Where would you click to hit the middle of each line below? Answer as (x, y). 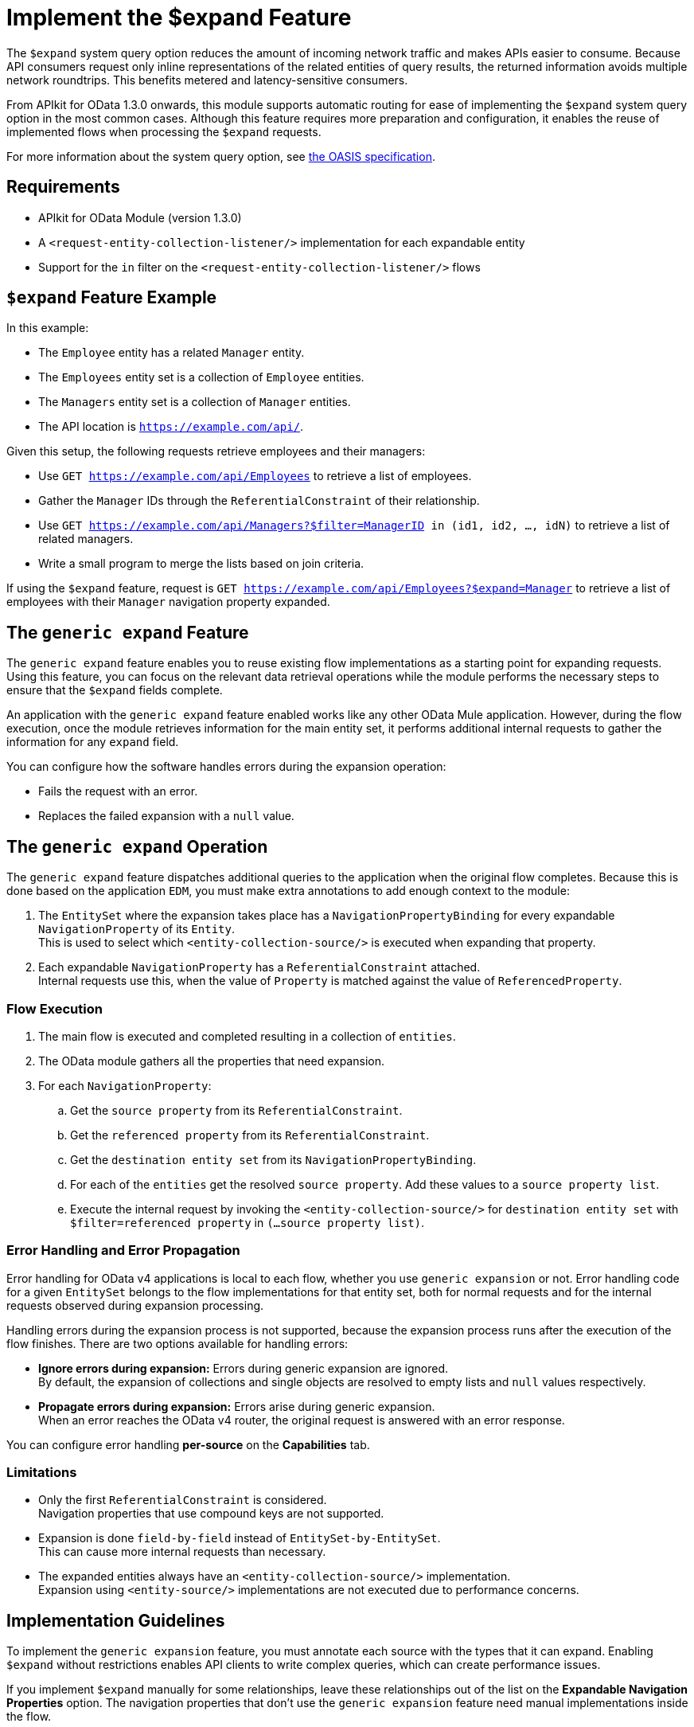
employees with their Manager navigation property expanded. (168, 602)
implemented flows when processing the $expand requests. (164, 131)
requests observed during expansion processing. (135, 1305)
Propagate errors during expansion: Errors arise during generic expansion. (237, 1406)
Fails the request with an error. (118, 791)
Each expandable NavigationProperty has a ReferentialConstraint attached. (259, 967)
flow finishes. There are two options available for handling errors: (177, 1343)
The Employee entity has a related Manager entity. (172, 353)
